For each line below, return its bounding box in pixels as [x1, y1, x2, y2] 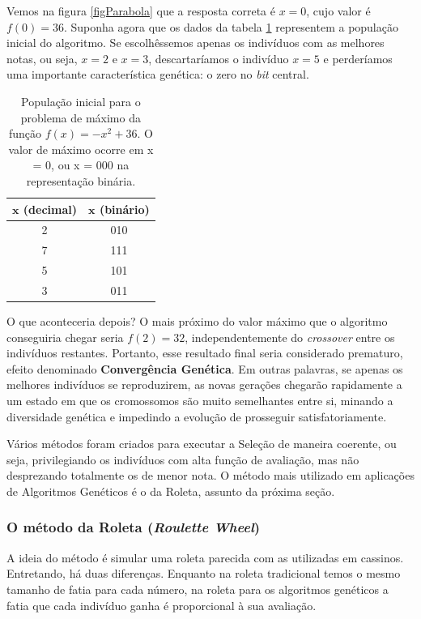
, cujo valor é [306, 2, 371, 19]
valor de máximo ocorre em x [8, 140, 154, 157]
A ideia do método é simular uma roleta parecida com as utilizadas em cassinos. [6, 549, 404, 566]
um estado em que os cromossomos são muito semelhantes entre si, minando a [6, 391, 393, 408]
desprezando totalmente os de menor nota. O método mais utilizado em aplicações [6, 467, 415, 484]
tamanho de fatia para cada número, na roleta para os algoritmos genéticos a [6, 580, 389, 597]
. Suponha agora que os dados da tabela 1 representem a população [64, 18, 398, 35]
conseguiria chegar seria [6, 328, 124, 345]
